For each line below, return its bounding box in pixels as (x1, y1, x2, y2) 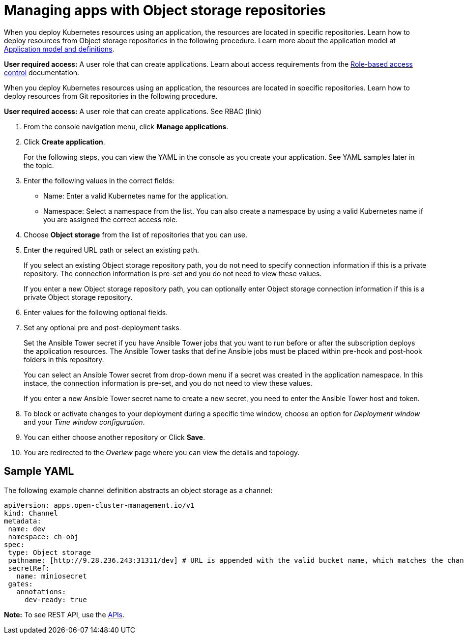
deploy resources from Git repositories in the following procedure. (4, 91, 218, 100)
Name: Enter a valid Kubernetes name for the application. (43, 191, 229, 200)
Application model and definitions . (4, 44, 115, 53)
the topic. (24, 161, 54, 170)
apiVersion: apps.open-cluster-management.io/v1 (4, 501, 195, 509)
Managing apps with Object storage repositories (4, 2, 326, 19)
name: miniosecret (16, 572, 87, 580)
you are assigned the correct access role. (43, 215, 178, 224)
